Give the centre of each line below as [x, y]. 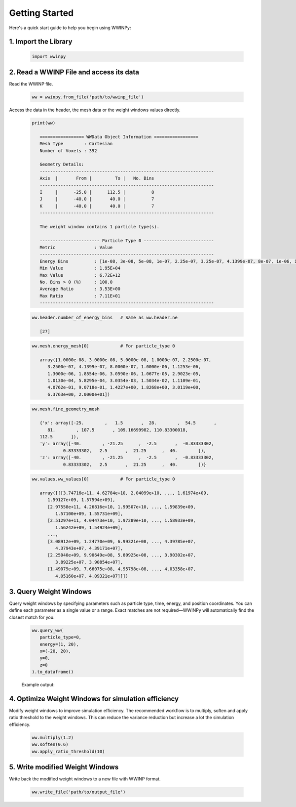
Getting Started [41, 13]
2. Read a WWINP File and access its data [74, 72]
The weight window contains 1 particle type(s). [100, 227]
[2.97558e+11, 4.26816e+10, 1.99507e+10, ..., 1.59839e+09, [122, 507]
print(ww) [44, 123]
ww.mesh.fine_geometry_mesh [66, 409]
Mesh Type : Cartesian [76, 144]
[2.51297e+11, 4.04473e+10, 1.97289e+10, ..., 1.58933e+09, [122, 521]
